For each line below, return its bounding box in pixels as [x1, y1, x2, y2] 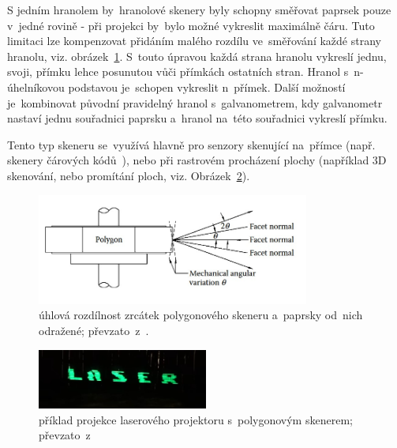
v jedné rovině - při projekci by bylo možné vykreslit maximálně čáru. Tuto [7, 17, 375, 33]
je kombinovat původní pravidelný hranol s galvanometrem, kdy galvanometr [7, 94, 383, 111]
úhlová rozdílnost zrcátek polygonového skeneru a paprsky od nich [39, 307, 363, 323]
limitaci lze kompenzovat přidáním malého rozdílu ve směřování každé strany [7, 32, 381, 49]
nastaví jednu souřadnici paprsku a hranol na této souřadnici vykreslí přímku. [7, 110, 388, 126]
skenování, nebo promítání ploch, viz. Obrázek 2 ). [7, 167, 250, 183]
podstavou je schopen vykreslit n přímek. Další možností [68, 78, 346, 95]
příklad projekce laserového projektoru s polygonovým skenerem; [39, 411, 353, 427]
